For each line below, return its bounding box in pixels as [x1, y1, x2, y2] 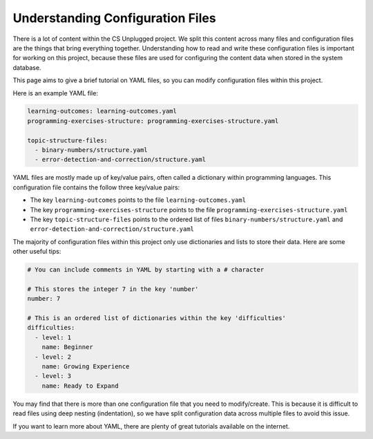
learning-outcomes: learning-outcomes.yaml [27, 107, 178, 115]
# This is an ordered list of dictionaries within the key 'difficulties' [27, 315, 287, 322]
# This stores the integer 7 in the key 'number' [27, 285, 199, 293]
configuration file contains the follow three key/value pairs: [12, 183, 180, 192]
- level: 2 [35, 353, 72, 361]
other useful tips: [12, 247, 61, 256]
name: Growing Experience [41, 363, 130, 371]
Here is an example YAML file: [12, 88, 98, 97]
